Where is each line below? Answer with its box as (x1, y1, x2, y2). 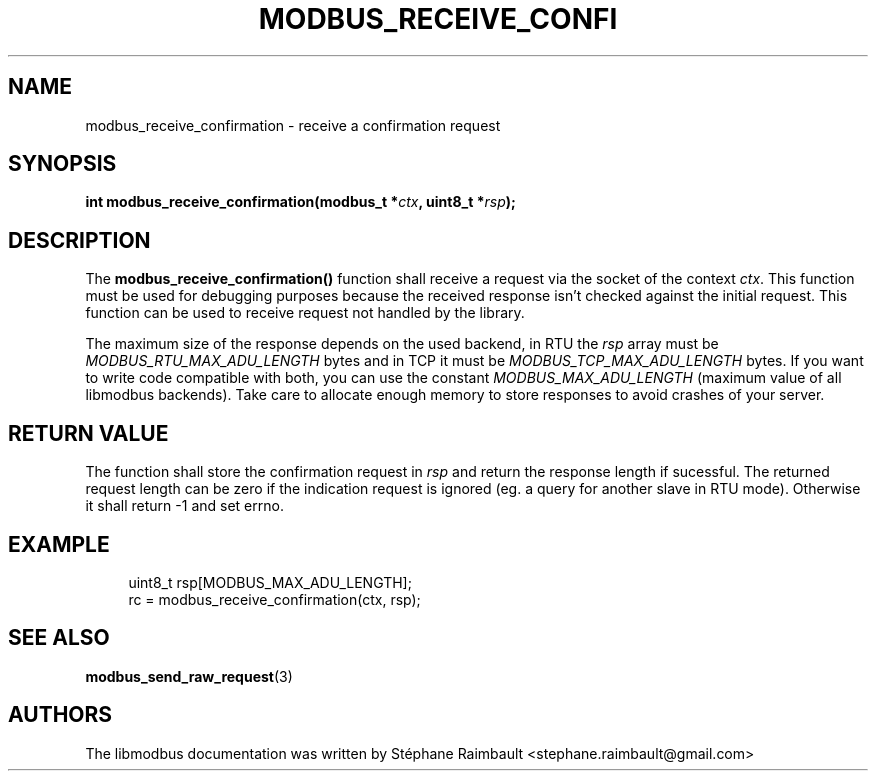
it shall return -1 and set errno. (85, 497, 284, 515)
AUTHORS (8, 702, 113, 728)
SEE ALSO (8, 625, 110, 651)
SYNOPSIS (8, 151, 117, 177)
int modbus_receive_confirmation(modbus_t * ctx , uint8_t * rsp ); (85, 193, 516, 211)
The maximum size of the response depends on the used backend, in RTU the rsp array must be (85, 335, 719, 353)
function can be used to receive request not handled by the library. (85, 304, 525, 322)
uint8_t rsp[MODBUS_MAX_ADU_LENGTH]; (128, 573, 412, 591)
